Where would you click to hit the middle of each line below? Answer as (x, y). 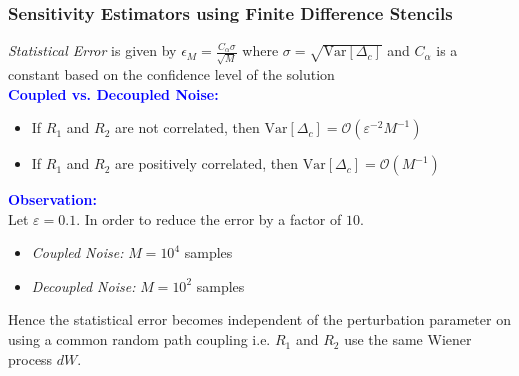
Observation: (53, 199)
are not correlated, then (187, 127)
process (30, 358)
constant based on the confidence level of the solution (171, 73)
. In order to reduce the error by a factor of (209, 218)
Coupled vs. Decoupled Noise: (113, 93)
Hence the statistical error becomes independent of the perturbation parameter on (259, 319)
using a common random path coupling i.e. (139, 339)
